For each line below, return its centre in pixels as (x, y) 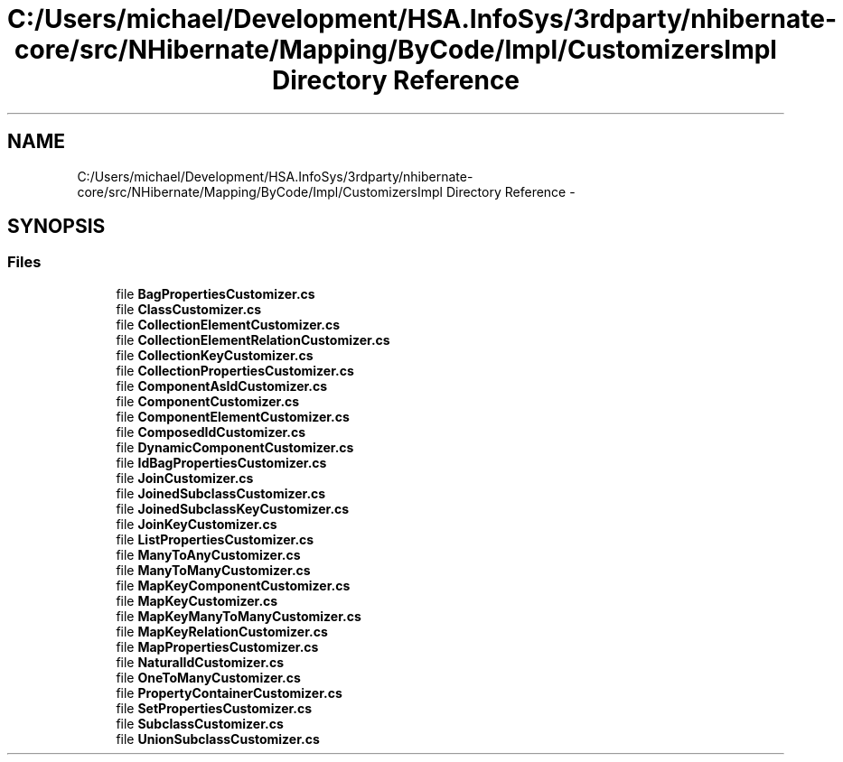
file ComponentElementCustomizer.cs (233, 416)
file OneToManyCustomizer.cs (208, 677)
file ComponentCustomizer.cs (208, 401)
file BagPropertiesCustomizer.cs (215, 293)
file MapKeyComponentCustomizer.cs (233, 585)
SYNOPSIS (56, 227)
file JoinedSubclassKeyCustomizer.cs (233, 508)
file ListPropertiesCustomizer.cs (215, 539)
